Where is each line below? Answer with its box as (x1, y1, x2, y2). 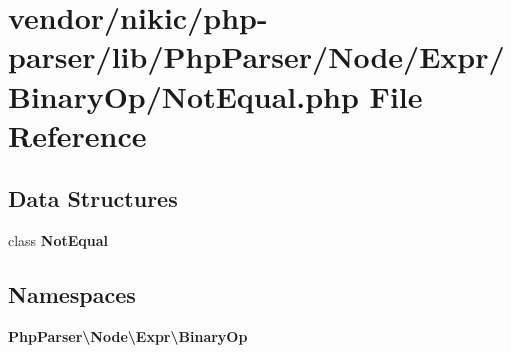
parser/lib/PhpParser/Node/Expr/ (8, 36, 505, 77)
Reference (8, 114, 147, 155)
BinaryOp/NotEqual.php (8, 75, 359, 116)
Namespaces (8, 279, 136, 310)
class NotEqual (8, 230, 109, 251)
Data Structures (8, 183, 178, 214)
